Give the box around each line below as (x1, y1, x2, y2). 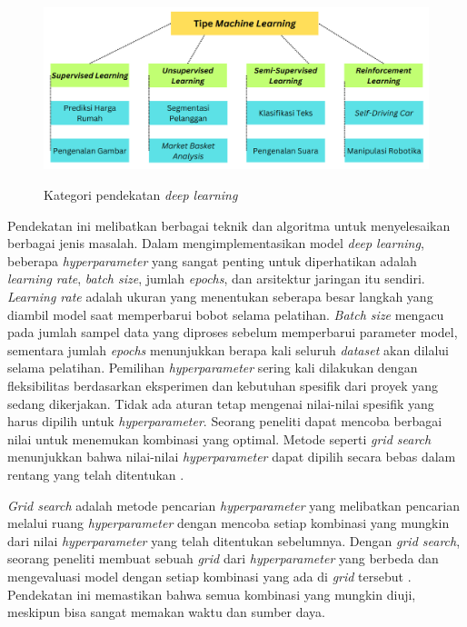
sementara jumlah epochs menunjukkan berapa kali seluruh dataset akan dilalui (7, 340, 449, 359)
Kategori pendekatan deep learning (44, 185, 238, 204)
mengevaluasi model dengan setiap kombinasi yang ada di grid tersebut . (7, 566, 412, 585)
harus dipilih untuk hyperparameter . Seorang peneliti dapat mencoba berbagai (7, 412, 442, 431)
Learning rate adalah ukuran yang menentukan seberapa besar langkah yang (7, 287, 433, 306)
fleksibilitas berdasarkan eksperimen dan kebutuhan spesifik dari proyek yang (7, 375, 438, 394)
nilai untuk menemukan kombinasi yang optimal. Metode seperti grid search (7, 429, 432, 448)
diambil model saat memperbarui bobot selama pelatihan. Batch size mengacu (7, 304, 444, 323)
